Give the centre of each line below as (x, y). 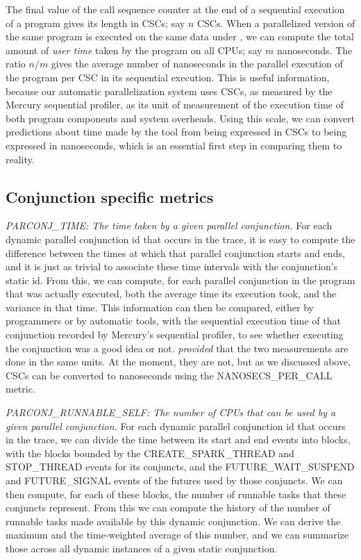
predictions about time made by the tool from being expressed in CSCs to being (176, 132)
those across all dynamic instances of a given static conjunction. (142, 548)
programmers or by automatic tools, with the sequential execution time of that (173, 321)
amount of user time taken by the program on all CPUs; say (134, 50)
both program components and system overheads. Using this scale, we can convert (180, 118)
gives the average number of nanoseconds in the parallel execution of (197, 64)
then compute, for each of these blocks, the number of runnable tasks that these (176, 494)
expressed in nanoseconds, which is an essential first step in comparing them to (174, 145)
